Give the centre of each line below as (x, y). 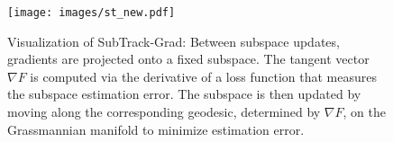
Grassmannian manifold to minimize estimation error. (156, 129)
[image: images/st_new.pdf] (91, 13)
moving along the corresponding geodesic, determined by (164, 112)
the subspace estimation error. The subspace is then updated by (184, 94)
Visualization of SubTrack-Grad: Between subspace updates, (174, 41)
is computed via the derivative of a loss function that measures (204, 76)
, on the (364, 112)
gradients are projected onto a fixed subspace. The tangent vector (188, 59)
